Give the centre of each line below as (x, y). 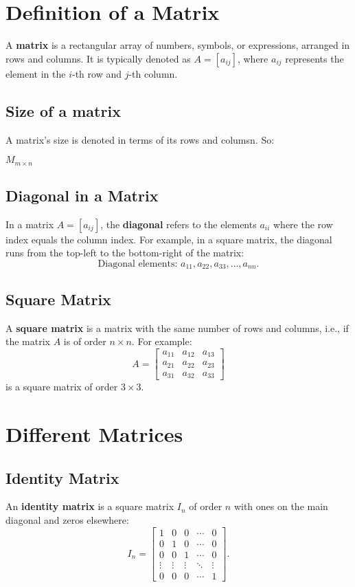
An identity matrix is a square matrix (90, 506)
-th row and (97, 73)
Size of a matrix (63, 110)
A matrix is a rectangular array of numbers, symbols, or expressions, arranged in (178, 45)
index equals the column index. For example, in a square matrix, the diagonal (169, 239)
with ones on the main (281, 506)
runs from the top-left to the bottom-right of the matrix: (125, 253)
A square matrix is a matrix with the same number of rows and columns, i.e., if (177, 328)
